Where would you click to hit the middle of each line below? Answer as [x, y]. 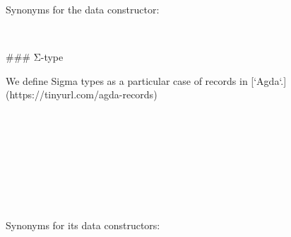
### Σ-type [35, 57]
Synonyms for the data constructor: [83, 9]
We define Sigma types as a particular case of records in [127, 80]
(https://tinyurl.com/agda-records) [82, 94]
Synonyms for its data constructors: [83, 225]
